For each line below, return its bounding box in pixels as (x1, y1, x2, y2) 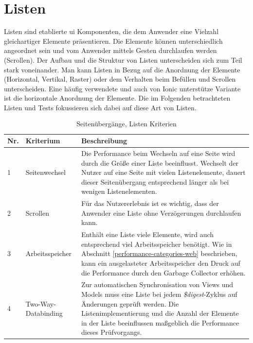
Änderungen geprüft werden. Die (81, 298, 179, 309)
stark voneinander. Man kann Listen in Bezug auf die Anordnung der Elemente (4, 64, 240, 74)
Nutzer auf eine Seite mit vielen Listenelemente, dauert (81, 167, 246, 177)
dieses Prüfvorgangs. (81, 327, 142, 337)
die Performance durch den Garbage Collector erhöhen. (81, 267, 246, 277)
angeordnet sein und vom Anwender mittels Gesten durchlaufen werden (4, 45, 217, 55)
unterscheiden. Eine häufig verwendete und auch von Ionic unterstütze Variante (4, 83, 241, 93)
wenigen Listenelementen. (81, 186, 157, 196)
